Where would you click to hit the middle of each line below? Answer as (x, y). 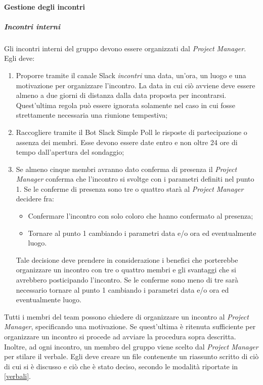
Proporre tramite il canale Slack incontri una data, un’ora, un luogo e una (131, 75)
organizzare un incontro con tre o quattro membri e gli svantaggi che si (126, 270)
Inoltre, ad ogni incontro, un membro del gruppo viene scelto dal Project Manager (131, 346)
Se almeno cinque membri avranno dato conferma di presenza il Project (126, 169)
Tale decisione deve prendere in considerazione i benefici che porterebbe (127, 259)
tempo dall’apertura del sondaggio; (70, 152)
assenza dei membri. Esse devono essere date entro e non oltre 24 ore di (127, 142)
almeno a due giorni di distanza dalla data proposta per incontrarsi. (121, 95)
